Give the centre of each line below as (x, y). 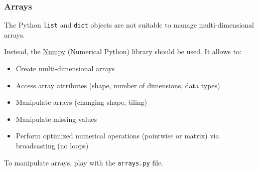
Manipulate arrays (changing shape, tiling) (82, 102)
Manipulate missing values (56, 119)
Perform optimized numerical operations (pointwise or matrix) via (117, 136)
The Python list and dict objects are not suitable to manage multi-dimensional (129, 25)
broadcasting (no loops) (52, 146)
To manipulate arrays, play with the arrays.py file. (84, 162)
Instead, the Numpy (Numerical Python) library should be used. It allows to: (123, 51)
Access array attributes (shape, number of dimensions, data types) (118, 85)
